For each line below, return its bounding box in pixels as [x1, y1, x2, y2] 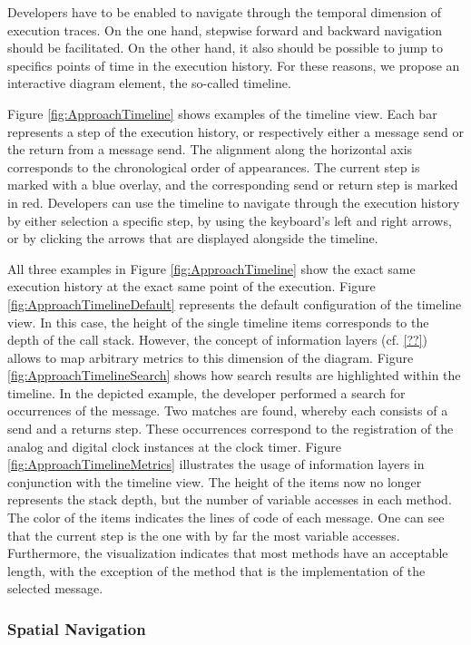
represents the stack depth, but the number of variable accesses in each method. [7, 490, 452, 509]
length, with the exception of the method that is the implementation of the [7, 561, 426, 580]
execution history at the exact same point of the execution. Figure [7, 277, 376, 296]
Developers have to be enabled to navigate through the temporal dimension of [7, 3, 442, 21]
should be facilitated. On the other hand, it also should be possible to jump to [7, 38, 443, 57]
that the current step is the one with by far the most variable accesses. [7, 525, 400, 544]
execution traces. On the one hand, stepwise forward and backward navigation [7, 20, 443, 39]
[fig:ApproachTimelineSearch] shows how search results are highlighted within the [7, 366, 461, 385]
